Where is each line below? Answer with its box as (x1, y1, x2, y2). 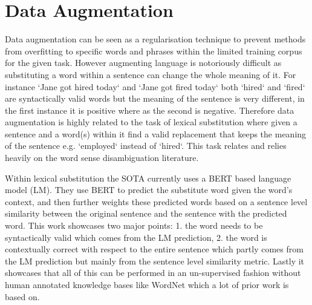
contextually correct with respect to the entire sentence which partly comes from (5, 243, 304, 255)
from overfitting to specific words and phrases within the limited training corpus (5, 44, 302, 57)
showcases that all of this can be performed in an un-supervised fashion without (5, 266, 301, 279)
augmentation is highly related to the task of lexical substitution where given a (5, 116, 297, 128)
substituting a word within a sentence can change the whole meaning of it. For (5, 68, 296, 80)
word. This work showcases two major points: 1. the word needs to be (5, 219, 263, 232)
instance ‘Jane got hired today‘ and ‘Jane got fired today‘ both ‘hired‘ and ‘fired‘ (5, 80, 305, 93)
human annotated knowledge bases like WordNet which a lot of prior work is (5, 278, 289, 290)
